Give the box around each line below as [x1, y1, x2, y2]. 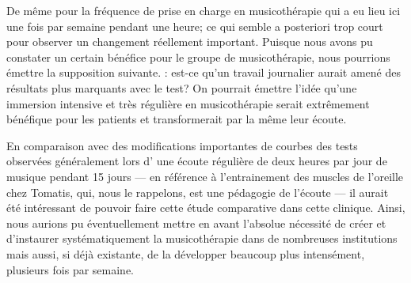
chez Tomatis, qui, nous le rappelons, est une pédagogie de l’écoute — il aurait [6, 183, 389, 200]
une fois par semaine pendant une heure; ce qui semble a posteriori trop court [6, 17, 383, 34]
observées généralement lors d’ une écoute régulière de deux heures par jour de [6, 153, 387, 169]
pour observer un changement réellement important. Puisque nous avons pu [6, 33, 373, 50]
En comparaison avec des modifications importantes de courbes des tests [6, 137, 358, 153]
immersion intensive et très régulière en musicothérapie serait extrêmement [6, 95, 370, 111]
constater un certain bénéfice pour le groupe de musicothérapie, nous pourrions [6, 48, 390, 65]
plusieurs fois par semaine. [6, 261, 134, 277]
